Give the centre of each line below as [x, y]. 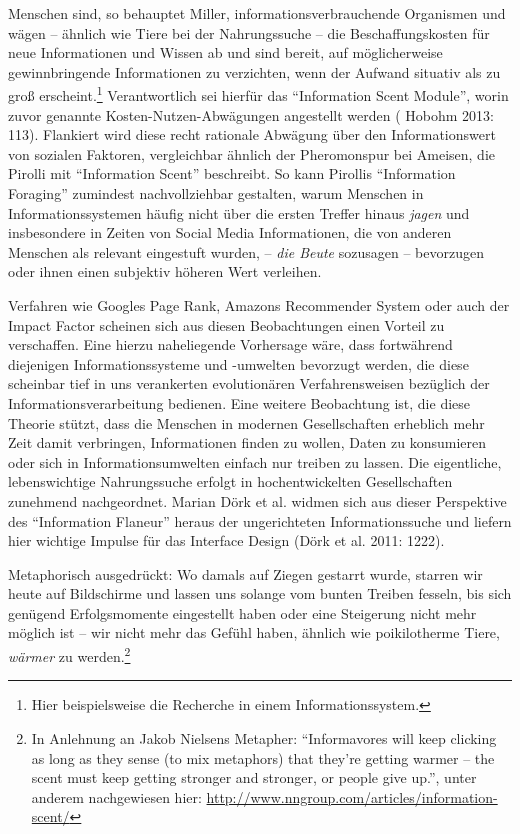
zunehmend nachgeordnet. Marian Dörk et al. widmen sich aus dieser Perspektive [257, 500]
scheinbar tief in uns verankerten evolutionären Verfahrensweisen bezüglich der [249, 383]
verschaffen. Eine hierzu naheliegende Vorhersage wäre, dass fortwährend [230, 344]
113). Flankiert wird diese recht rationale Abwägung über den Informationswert [252, 134]
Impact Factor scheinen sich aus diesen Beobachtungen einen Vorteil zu [226, 324]
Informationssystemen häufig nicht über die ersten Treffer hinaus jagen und [239, 212]
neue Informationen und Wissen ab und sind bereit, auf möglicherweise [225, 52]
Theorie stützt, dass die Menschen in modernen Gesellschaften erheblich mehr [246, 422]
